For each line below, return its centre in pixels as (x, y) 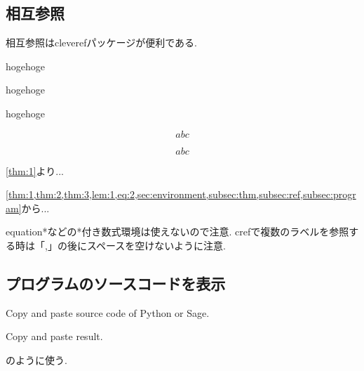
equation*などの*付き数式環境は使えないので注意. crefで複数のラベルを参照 (177, 232)
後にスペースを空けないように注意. (146, 245)
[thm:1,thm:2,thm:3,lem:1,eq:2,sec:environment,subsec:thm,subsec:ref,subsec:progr (181, 194)
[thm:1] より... (35, 170)
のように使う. (36, 359)
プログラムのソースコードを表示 (116, 283)
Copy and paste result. (54, 336)
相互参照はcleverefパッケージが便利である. (101, 43)
